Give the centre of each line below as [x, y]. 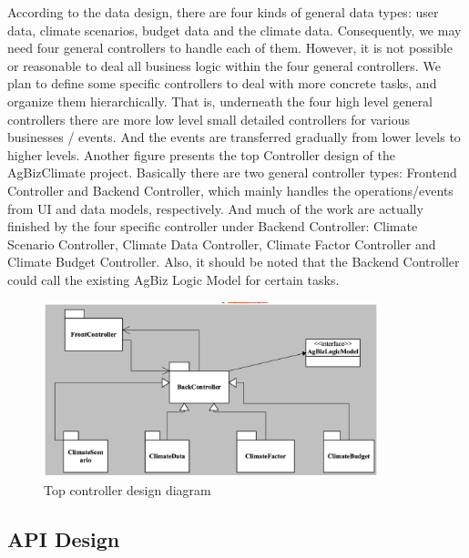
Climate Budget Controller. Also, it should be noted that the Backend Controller [234, 262]
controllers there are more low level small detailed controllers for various [209, 119]
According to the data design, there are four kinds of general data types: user [223, 12]
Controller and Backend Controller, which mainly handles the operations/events [230, 190]
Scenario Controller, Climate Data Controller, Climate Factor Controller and [222, 243]
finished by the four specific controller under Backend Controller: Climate [213, 226]
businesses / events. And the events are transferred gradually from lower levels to [234, 137]
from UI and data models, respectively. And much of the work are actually [215, 208]
